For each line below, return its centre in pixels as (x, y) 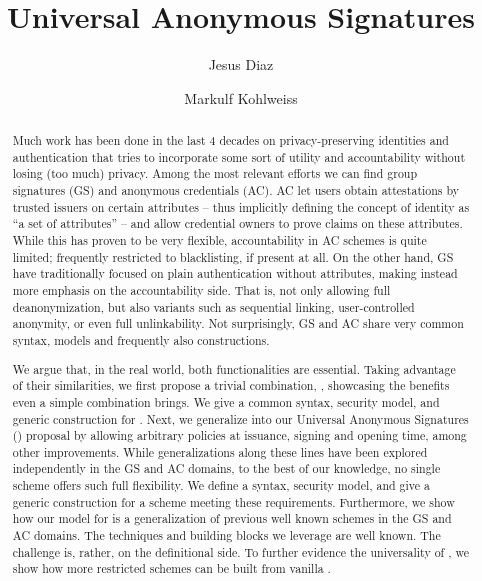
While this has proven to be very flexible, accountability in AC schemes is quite (219, 240)
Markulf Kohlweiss (241, 97)
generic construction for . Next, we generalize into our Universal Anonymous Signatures (240, 418)
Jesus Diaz (241, 64)
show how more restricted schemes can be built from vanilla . (171, 568)
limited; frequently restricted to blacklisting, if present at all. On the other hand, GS (233, 256)
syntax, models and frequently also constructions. (141, 339)
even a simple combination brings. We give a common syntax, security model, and (226, 401)
